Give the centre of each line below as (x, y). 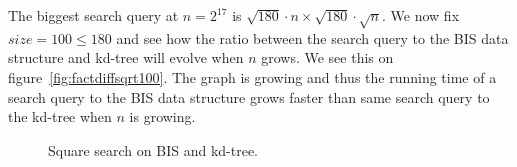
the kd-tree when (60, 116)
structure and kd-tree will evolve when (126, 57)
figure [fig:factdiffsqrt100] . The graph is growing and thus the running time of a (252, 76)
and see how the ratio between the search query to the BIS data (312, 37)
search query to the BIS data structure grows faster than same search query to (249, 96)
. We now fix (421, 15)
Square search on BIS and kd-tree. (153, 149)
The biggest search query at (93, 15)
